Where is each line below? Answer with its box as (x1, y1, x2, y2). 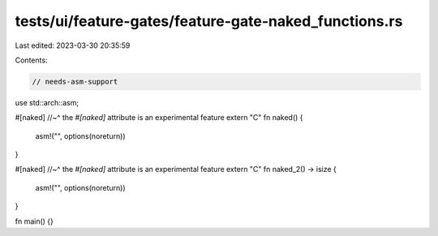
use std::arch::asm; (15, 97, 79, 107)
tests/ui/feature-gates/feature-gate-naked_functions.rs (15, 12, 403, 30)
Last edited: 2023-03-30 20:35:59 (15, 41, 131, 50)
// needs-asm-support (32, 77, 118, 86)
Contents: (15, 55, 48, 65)
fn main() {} (15, 216, 54, 226)
